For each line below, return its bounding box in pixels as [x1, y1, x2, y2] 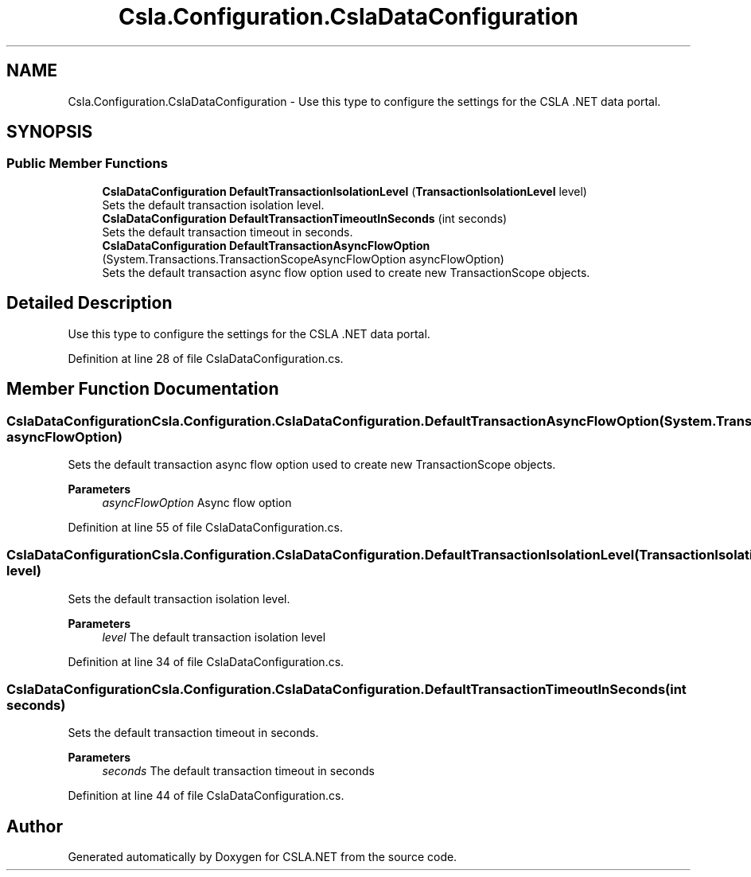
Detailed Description [6, 293, 173, 314]
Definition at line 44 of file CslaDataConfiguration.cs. [68, 789, 344, 803]
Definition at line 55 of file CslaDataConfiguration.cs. [68, 520, 344, 534]
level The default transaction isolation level [102, 629, 326, 644]
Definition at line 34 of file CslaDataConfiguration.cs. [68, 654, 344, 668]
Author [6, 816, 63, 836]
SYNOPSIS [6, 122, 93, 142]
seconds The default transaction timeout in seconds [102, 764, 375, 778]
